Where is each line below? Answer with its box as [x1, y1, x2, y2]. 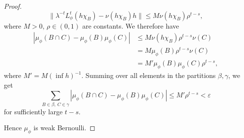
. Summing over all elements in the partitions [81, 70, 216, 80]
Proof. [4, 1, 22, 11]
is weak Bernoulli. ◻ [33, 123, 95, 133]
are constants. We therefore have [82, 20, 179, 31]
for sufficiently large [4, 106, 63, 116]
